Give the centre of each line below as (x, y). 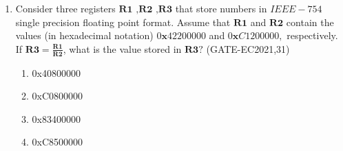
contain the (310, 22)
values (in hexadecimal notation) (84, 35)
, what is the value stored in (122, 48)
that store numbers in (221, 8)
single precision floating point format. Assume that (123, 22)
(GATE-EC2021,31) (248, 48)
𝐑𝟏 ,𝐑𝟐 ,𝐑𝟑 (145, 10)
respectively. (312, 35)
